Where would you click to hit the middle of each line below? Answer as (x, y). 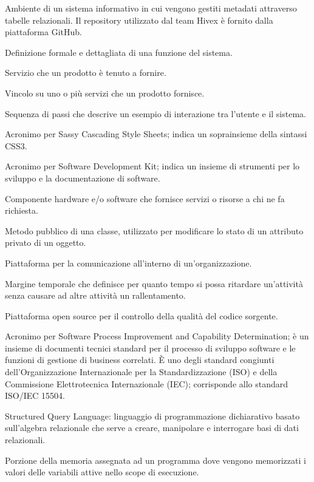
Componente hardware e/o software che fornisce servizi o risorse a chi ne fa (145, 198)
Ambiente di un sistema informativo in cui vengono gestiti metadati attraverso (151, 8)
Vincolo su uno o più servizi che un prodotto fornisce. (105, 93)
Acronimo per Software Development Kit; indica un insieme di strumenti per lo (152, 166)
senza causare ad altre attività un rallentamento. (95, 295)
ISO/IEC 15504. (35, 395)
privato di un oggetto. (46, 243)
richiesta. (22, 210)
